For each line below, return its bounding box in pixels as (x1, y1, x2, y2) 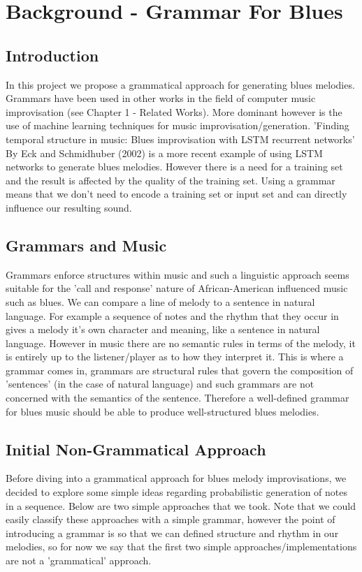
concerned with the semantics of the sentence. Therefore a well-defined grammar (6, 390, 349, 405)
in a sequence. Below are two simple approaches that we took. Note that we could (6, 498, 356, 513)
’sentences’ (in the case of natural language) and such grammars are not (6, 376, 314, 391)
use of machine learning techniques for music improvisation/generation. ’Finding (6, 118, 349, 133)
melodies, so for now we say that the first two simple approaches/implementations (6, 539, 357, 554)
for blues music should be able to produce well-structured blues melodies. (6, 404, 319, 418)
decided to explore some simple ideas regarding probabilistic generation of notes (6, 485, 348, 499)
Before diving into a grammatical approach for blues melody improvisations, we (6, 471, 347, 485)
